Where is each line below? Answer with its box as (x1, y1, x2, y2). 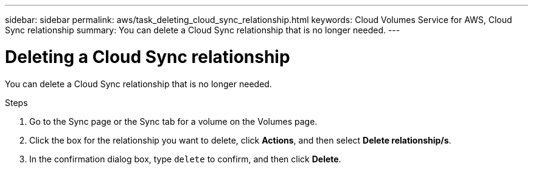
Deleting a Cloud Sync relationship (5, 46, 290, 67)
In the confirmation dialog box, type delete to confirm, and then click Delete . (29, 153, 341, 164)
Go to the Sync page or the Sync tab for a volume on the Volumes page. (29, 116, 318, 127)
